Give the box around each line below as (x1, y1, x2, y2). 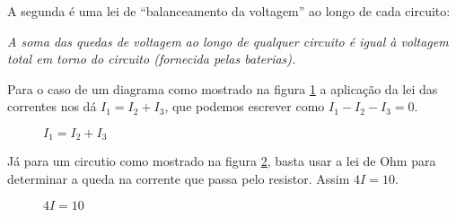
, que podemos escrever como (164, 97, 325, 116)
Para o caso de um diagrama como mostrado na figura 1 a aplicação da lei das (7, 79, 438, 98)
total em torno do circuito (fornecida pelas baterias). (7, 49, 296, 68)
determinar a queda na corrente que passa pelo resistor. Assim (7, 169, 350, 188)
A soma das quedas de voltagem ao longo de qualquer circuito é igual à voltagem (7, 31, 449, 50)
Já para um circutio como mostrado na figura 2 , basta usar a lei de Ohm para (7, 152, 436, 170)
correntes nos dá (7, 97, 97, 116)
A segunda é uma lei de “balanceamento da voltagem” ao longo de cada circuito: (7, 2, 451, 20)
